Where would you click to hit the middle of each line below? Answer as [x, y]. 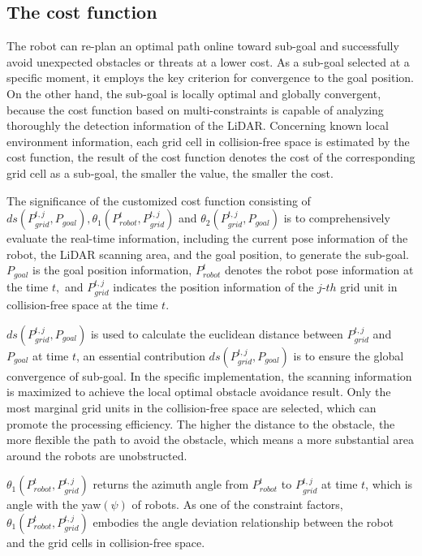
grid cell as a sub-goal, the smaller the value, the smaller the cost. [170, 172]
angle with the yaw [54, 504]
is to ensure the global [349, 355]
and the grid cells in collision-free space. [106, 542]
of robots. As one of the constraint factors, [237, 504]
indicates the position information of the [213, 286]
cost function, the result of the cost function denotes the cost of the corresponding [211, 157]
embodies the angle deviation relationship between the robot [243, 522]
